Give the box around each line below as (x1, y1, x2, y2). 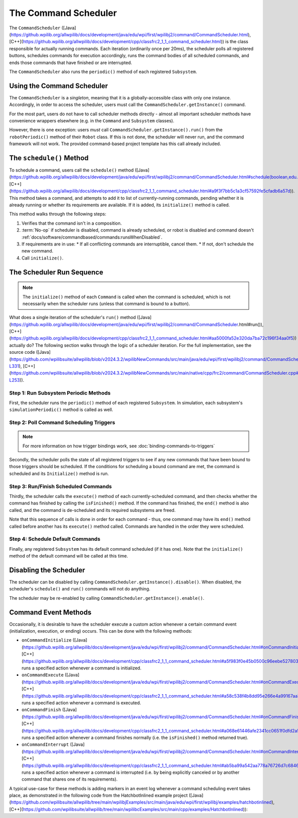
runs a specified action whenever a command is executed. (21, 700, 142, 706)
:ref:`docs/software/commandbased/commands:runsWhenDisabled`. (21, 234, 162, 240)
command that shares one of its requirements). (21, 776, 118, 782)
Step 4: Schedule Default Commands (9, 536, 100, 543)
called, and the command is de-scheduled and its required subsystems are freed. (9, 507, 176, 513)
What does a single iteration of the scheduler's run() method (9, 315, 136, 321)
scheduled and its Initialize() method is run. (9, 470, 109, 477)
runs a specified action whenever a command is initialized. (21, 665, 142, 671)
